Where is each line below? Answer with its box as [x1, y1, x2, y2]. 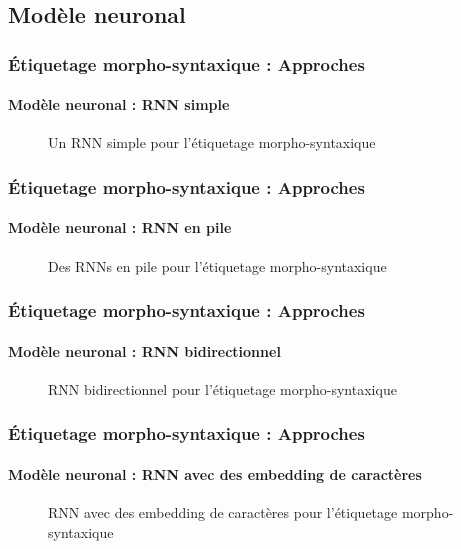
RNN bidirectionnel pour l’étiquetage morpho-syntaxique [48, 378, 397, 399]
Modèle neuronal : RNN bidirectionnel [8, 340, 281, 361]
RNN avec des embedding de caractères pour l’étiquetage [48, 502, 398, 523]
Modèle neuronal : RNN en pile [8, 217, 232, 238]
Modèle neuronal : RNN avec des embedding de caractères [8, 463, 422, 484]
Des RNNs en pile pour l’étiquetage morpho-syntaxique [48, 255, 387, 276]
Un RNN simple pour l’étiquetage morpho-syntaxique [48, 132, 376, 153]
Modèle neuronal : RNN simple [8, 94, 230, 115]
